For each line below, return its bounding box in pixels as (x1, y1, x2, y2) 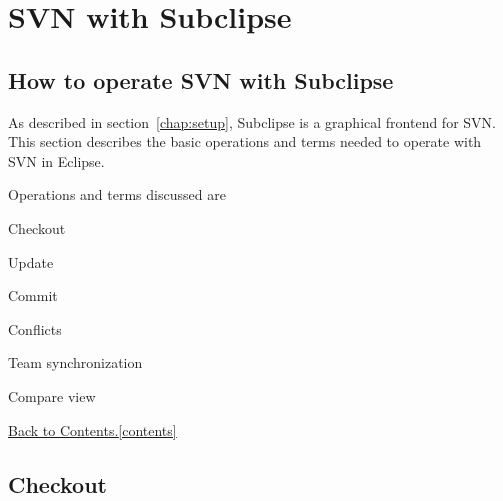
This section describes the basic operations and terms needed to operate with (8, 131, 482, 152)
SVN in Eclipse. (8, 150, 105, 171)
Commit (8, 285, 58, 306)
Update (8, 251, 54, 272)
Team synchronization (8, 352, 143, 373)
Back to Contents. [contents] (8, 419, 177, 440)
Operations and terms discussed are (8, 184, 226, 205)
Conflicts (8, 318, 62, 339)
